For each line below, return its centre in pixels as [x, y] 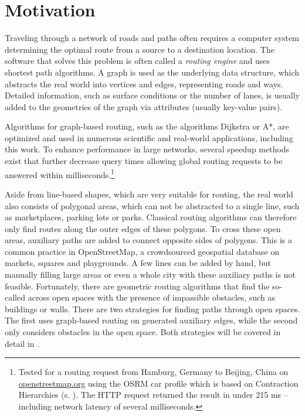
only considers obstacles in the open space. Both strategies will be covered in [143, 332]
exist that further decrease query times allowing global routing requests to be [144, 161]
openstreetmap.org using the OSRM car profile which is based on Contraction [158, 383]
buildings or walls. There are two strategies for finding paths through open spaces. [152, 308]
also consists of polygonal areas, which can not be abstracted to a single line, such [152, 205]
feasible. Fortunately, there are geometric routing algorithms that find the [137, 286]
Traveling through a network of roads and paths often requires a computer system [152, 38]
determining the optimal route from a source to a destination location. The [140, 49]
